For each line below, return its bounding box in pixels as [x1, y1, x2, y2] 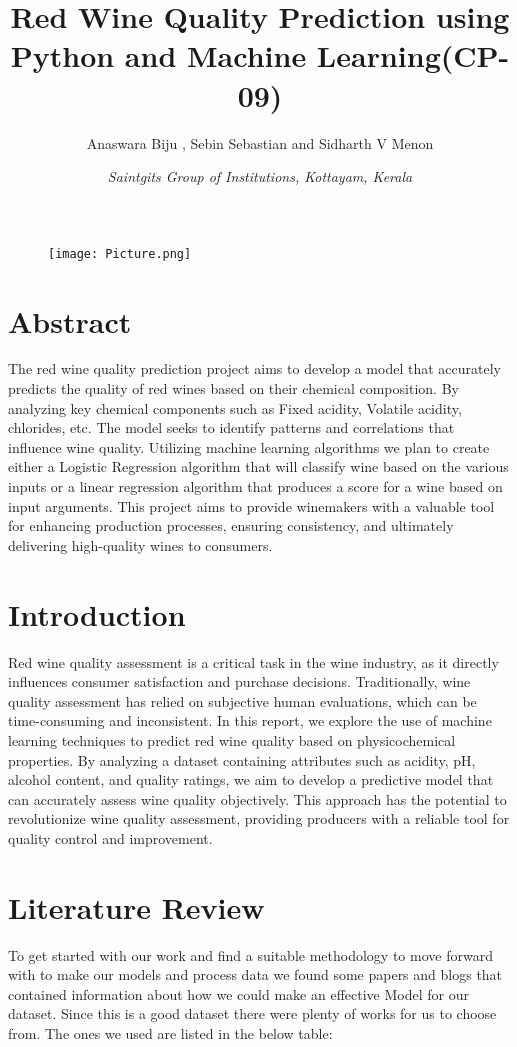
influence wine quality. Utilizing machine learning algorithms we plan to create [8, 436, 490, 457]
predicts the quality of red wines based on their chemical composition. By [8, 378, 459, 399]
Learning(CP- [316, 35, 510, 76]
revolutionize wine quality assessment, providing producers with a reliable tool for [8, 808, 510, 829]
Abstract [8, 300, 132, 341]
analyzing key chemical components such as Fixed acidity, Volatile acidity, [8, 397, 462, 418]
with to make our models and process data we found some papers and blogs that [8, 964, 503, 985]
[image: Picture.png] [48, 246, 192, 261]
